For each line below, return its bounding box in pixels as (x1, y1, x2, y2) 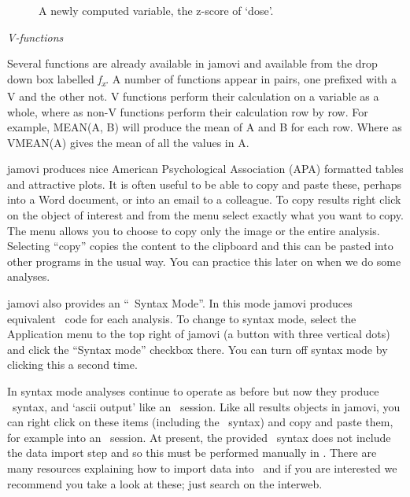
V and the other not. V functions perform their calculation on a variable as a (7, 87, 379, 104)
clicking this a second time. (7, 356, 138, 373)
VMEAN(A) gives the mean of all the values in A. (7, 134, 249, 150)
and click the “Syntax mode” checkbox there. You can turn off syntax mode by (7, 341, 388, 357)
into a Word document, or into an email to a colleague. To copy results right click (7, 191, 401, 208)
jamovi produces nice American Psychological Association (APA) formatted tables (7, 160, 404, 177)
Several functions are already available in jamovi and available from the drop (7, 55, 378, 72)
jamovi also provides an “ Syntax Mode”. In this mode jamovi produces (7, 295, 353, 311)
